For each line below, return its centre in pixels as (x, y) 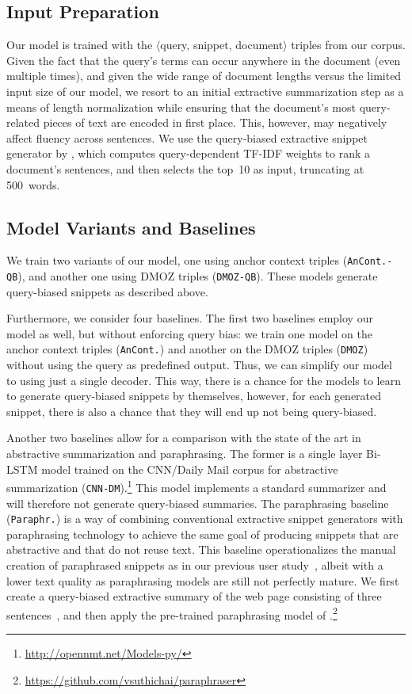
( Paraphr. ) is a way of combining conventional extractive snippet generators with (205, 519)
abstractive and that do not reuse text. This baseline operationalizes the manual (201, 549)
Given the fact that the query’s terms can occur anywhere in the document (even (204, 60)
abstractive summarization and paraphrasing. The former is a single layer (185, 454)
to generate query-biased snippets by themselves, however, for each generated (194, 396)
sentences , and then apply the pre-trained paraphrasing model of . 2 (172, 613)
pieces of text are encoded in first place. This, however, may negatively (215, 122)
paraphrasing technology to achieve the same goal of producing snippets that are (202, 534)
